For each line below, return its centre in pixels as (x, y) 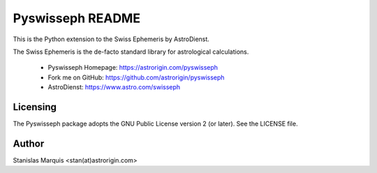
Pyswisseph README (77, 18)
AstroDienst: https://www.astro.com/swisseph (114, 87)
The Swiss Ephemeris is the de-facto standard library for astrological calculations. (131, 52)
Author (29, 143)
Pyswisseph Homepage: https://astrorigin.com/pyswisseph (133, 68)
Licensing (35, 107)
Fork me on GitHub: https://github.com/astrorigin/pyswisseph (136, 77)
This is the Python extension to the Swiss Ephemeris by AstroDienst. (111, 39)
